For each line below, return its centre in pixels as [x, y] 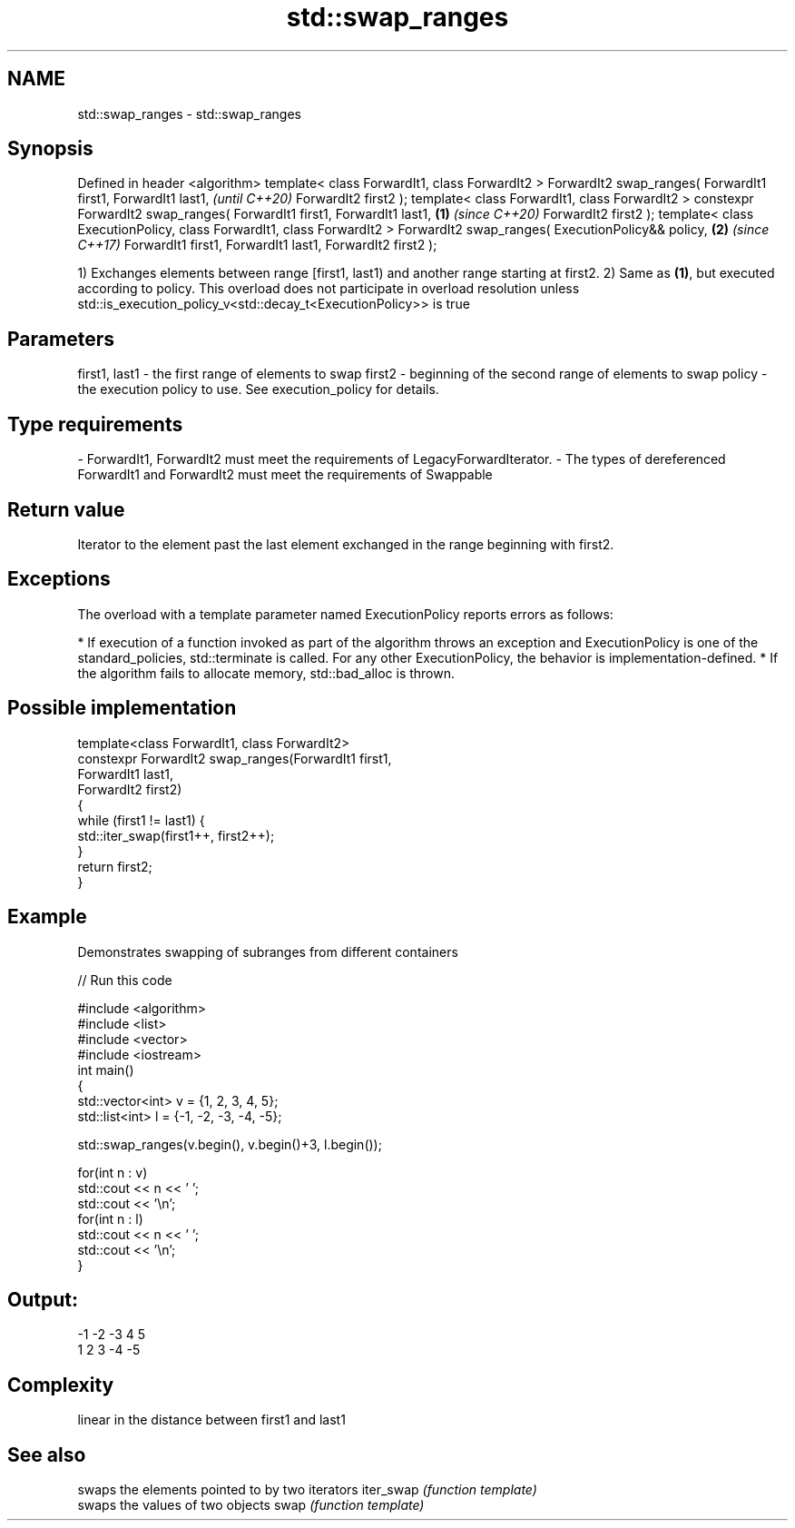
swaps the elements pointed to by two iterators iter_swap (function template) [307, 1490]
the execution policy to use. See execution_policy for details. [258, 389]
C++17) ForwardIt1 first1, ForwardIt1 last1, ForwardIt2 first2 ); [257, 245]
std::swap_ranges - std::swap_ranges [190, 113]
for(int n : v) [113, 1172]
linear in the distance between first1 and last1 [211, 1420]
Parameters [61, 339]
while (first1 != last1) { [141, 820]
